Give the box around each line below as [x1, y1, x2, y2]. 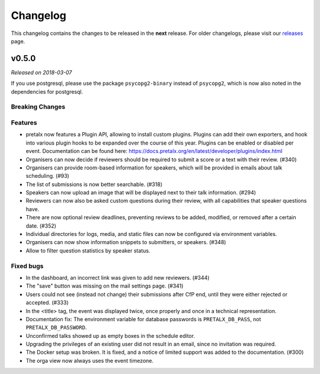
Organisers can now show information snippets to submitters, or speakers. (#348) [25, 239, 226, 246]
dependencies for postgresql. [11, 88, 83, 95]
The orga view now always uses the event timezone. [25, 357, 154, 364]
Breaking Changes [11, 103, 66, 111]
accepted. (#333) [25, 299, 69, 306]
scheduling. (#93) [25, 172, 69, 180]
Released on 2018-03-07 [11, 69, 72, 76]
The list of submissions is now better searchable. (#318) [25, 181, 163, 188]
